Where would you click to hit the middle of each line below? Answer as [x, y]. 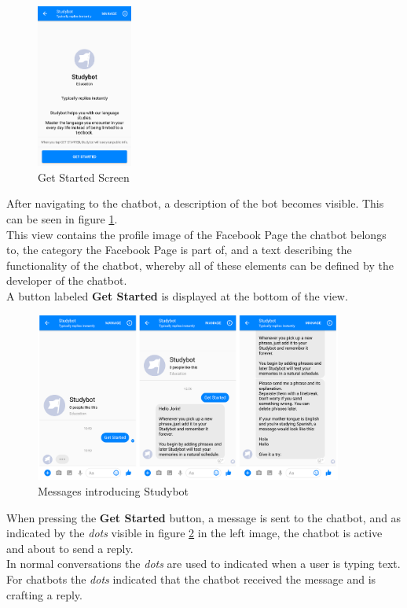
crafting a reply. [44, 594]
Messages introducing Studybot [114, 491]
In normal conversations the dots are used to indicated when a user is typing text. [203, 564]
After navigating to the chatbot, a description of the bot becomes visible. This [195, 203]
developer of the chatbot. [67, 280]
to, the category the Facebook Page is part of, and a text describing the [179, 250]
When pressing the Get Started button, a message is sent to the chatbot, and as [204, 517]
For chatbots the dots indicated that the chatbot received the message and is [191, 579]
